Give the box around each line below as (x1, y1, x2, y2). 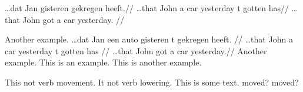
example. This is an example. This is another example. (5, 56, 202, 68)
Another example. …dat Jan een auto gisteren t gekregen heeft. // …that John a (5, 33, 293, 45)
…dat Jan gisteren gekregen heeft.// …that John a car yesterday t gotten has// (5, 2, 289, 14)
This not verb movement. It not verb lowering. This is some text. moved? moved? (5, 75, 299, 88)
